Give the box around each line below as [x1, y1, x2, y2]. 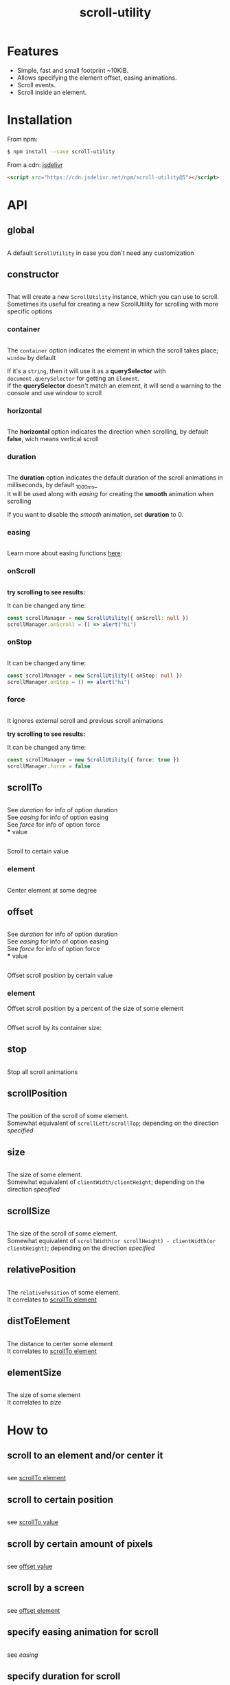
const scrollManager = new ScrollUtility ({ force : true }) [7, 756, 180, 763]
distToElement [7, 1315, 71, 1327]
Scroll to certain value [7, 847, 69, 856]
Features [7, 43, 59, 59]
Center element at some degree [7, 886, 97, 894]
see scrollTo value [7, 1518, 59, 1526]
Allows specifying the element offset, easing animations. [16, 74, 177, 82]
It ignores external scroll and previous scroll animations [7, 716, 163, 724]
